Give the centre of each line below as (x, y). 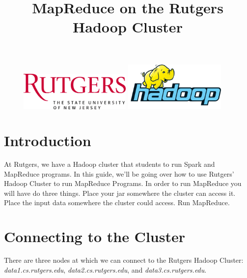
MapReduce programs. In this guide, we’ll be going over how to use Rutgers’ (119, 173)
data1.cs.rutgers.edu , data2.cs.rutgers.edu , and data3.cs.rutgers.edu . (105, 269)
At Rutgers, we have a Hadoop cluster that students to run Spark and (110, 164)
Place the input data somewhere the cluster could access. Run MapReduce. (117, 202)
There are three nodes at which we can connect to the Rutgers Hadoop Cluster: (124, 260)
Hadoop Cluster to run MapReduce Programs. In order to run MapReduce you (123, 183)
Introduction (48, 140)
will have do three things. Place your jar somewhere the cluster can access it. (120, 193)
